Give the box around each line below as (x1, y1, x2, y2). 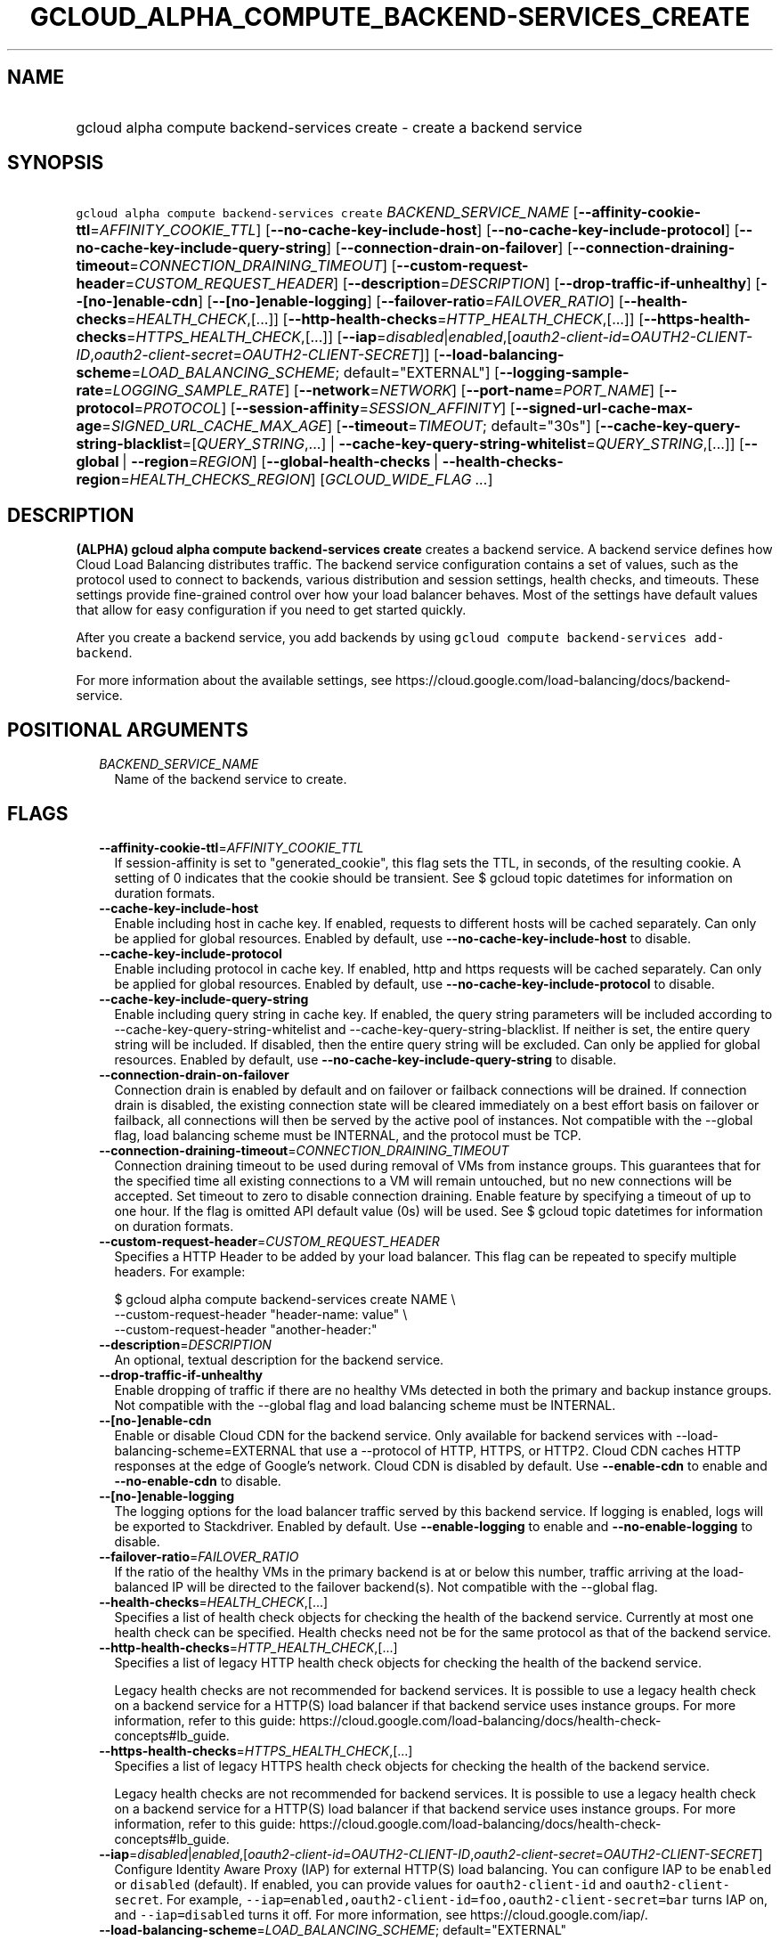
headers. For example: (114, 1263, 246, 1279)
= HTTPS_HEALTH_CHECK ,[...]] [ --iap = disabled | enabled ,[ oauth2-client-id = (126, 328, 631, 346)
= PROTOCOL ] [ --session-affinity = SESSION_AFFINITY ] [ (134, 399, 516, 418)
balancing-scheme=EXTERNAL (114, 1442, 297, 1458)
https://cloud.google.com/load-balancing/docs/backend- (395, 672, 731, 689)
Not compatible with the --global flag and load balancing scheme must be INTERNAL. (114, 1397, 616, 1413)
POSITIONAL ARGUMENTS (7, 718, 248, 741)
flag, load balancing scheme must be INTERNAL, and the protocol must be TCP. (114, 1127, 581, 1143)
